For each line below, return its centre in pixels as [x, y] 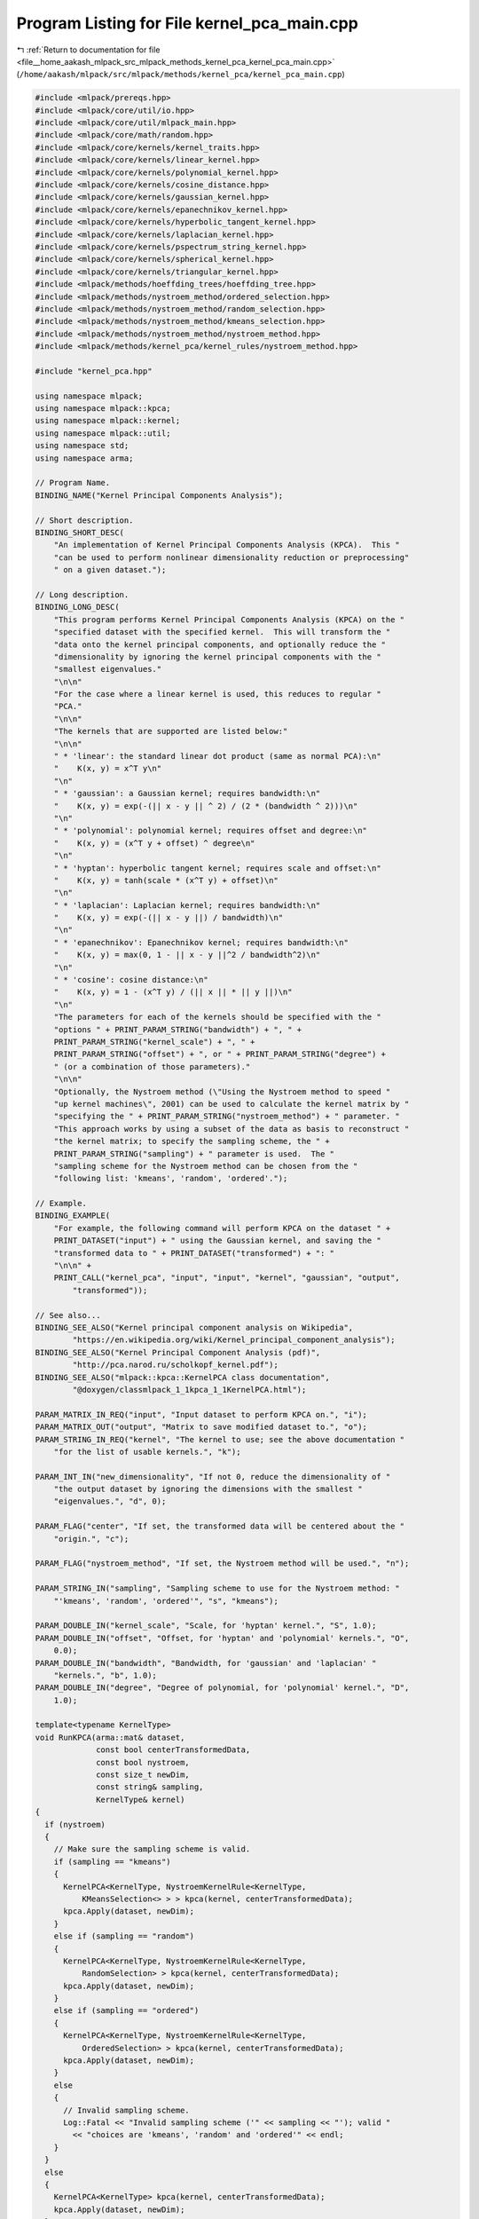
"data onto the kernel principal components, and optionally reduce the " [220, 644]
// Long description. [82, 594]
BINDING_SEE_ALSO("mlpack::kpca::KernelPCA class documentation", [182, 1377]
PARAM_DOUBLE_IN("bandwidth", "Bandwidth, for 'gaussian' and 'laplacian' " [206, 1663]
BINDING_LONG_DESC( [77, 607]
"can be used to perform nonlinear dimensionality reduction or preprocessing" [232, 557]
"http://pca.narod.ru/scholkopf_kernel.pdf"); [175, 1365]
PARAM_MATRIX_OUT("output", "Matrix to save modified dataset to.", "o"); [201, 1427]
